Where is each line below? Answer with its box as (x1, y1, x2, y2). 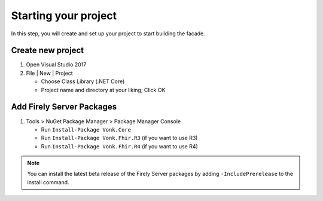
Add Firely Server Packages (11, 102, 117, 112)
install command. (27, 178, 69, 185)
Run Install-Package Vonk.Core (41, 126, 132, 133)
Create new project (11, 45, 84, 56)
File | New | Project (26, 69, 73, 77)
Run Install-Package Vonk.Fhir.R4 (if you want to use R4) (41, 142, 199, 150)
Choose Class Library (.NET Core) (41, 78, 125, 85)
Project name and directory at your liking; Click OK (41, 86, 166, 93)
